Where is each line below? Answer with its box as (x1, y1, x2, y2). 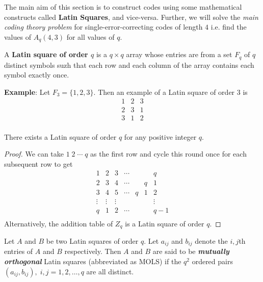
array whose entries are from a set (126, 49, 232, 60)
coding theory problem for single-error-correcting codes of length (4, 21, 203, 32)
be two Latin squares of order (46, 236, 139, 246)
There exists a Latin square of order (4, 131, 117, 142)
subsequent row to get (4, 158, 73, 169)
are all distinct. (86, 266, 134, 276)
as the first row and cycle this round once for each (90, 148, 247, 159)
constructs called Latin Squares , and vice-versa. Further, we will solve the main (4, 11, 258, 22)
